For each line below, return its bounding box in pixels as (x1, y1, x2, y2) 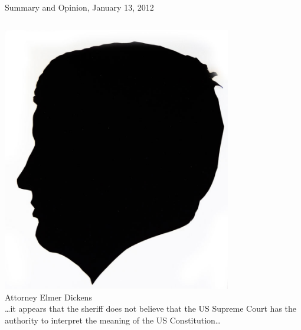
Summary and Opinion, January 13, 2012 (5, 1, 154, 13)
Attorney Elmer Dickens (5, 290, 92, 303)
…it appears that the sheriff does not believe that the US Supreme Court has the (5, 302, 297, 315)
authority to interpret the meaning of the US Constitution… (5, 313, 221, 326)
